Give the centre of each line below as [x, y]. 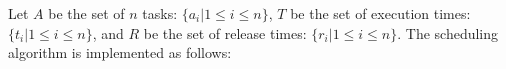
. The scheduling [448, 32]
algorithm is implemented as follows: [120, 52]
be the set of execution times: [380, 13]
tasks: [160, 13]
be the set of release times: [225, 32]
